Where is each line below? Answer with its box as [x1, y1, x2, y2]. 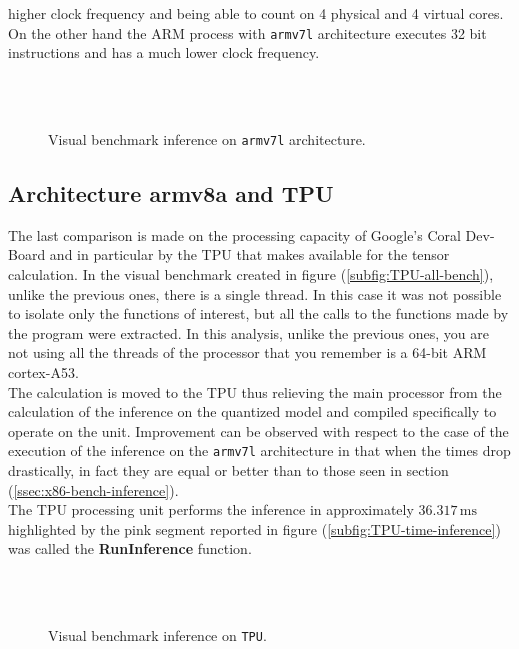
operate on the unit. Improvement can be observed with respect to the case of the [8, 420, 509, 441]
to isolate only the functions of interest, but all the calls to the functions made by [8, 303, 509, 324]
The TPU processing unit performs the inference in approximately [8, 499, 414, 520]
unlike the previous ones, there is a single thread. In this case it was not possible [8, 283, 502, 304]
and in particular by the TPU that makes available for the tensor [49, 244, 450, 265]
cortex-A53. [8, 362, 79, 383]
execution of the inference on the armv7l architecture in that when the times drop [8, 440, 511, 461]
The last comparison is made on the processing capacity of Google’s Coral [8, 224, 461, 245]
